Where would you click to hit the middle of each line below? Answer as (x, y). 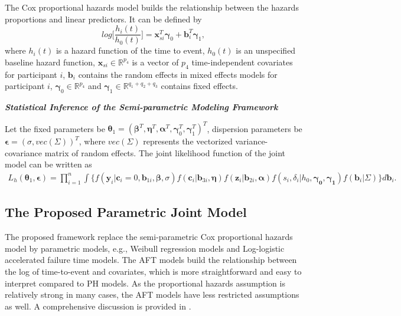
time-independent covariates (242, 62)
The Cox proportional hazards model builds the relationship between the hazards (152, 7)
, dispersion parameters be (255, 128)
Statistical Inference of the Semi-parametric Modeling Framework (141, 107)
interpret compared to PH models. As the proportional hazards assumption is (145, 283)
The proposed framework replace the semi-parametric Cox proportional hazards (149, 237)
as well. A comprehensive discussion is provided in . (98, 306)
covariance (24, 152)
